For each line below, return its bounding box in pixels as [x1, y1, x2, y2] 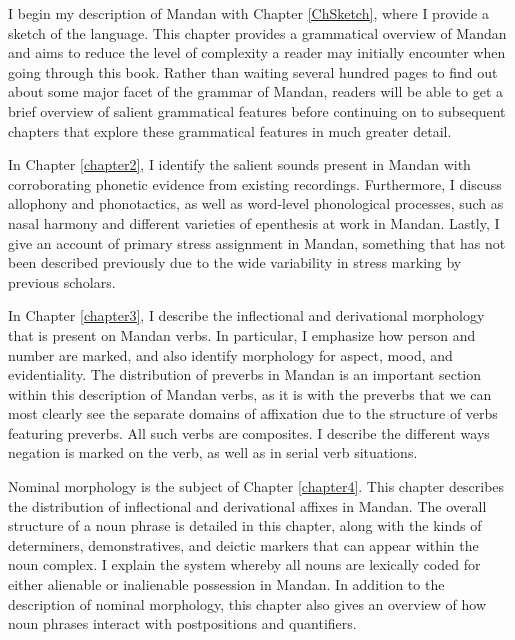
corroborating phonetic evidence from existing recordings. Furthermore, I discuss [8, 173, 502, 194]
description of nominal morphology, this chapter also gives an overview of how [8, 593, 487, 614]
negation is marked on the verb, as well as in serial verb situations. [8, 442, 418, 463]
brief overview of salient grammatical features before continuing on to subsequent [8, 100, 506, 121]
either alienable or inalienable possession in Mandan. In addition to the [8, 574, 445, 595]
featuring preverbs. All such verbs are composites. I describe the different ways [8, 422, 490, 443]
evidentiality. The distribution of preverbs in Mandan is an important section [8, 364, 482, 385]
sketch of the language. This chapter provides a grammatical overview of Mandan [8, 22, 507, 43]
